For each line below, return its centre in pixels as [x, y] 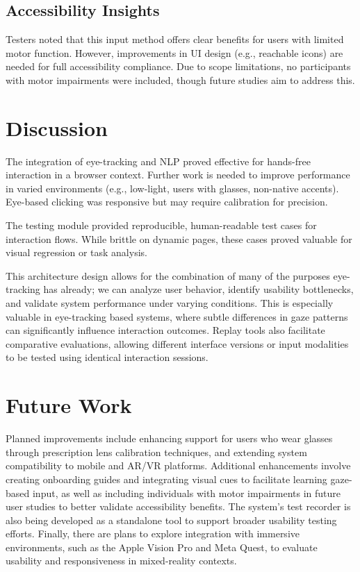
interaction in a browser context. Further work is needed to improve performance [178, 175]
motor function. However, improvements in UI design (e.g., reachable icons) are [174, 52]
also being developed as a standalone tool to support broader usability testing [171, 520]
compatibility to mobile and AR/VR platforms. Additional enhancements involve [178, 465]
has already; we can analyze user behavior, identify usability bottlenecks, [198, 289]
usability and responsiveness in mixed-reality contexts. [121, 561]
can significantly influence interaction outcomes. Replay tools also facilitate [165, 330]
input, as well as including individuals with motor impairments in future [187, 493]
